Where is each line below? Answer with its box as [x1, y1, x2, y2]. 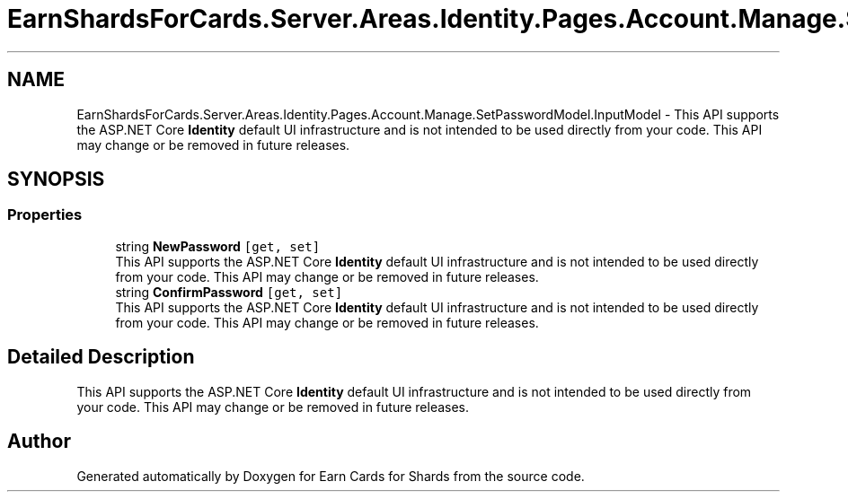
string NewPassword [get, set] [115, 238, 321, 254]
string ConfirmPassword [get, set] [115, 284, 343, 300]
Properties [7, 206, 83, 224]
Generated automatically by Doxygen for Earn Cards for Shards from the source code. [76, 468, 585, 484]
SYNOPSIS [7, 168, 105, 191]
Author [7, 430, 71, 453]
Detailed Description [7, 346, 195, 369]
